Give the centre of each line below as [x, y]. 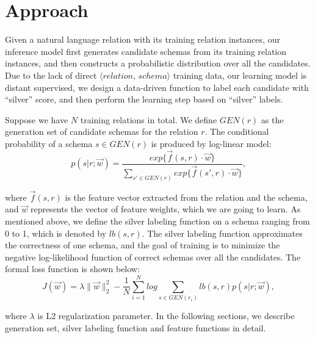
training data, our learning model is [240, 75]
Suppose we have [37, 119]
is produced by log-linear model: [211, 143]
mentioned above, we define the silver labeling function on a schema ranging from [157, 221]
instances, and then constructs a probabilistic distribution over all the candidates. [158, 63]
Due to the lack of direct [51, 75]
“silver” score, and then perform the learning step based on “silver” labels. [144, 99]
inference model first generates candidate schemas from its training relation [146, 51]
